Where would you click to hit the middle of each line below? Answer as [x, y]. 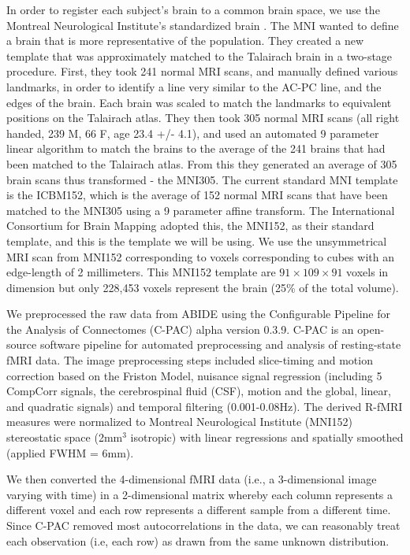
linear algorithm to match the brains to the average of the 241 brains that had [196, 148]
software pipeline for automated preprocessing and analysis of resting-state [220, 344]
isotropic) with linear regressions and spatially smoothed [267, 437]
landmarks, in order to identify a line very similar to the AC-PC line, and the [194, 86]
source [22, 344]
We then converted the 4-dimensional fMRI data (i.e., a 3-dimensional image [192, 479]
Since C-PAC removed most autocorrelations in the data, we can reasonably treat [203, 525]
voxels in [367, 272]
